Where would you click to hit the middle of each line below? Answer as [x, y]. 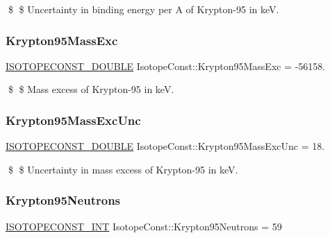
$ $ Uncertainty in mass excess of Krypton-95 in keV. [123, 169]
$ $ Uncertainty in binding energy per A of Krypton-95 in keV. [143, 9]
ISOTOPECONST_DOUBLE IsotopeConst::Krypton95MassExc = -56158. [166, 66]
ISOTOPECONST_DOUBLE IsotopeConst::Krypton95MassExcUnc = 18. [165, 146]
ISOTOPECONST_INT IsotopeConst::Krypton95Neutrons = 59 [144, 226]
